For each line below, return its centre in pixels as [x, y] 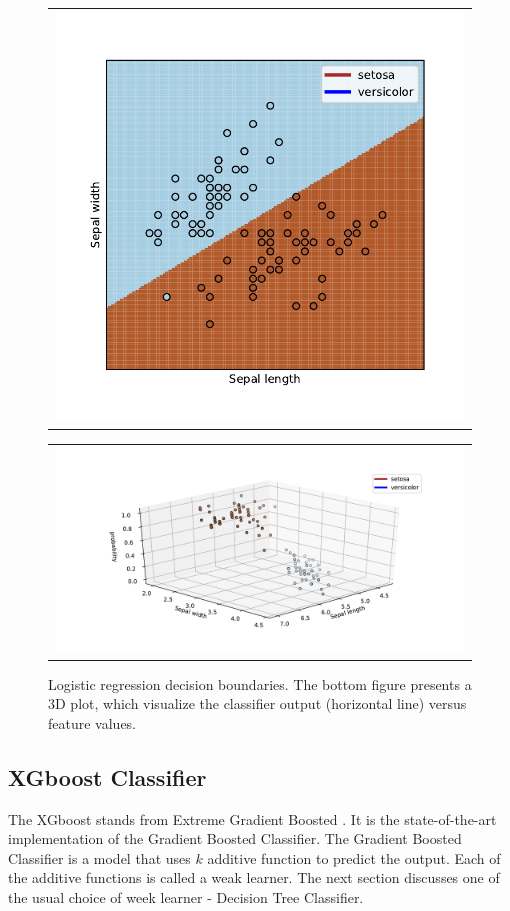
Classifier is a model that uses [99, 857]
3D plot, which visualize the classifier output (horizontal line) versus [257, 703]
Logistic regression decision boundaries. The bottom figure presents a [260, 683]
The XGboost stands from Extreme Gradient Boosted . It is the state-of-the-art [252, 818]
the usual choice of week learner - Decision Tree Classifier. [186, 897]
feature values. [92, 722]
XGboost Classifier [107, 776]
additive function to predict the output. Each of [354, 857]
